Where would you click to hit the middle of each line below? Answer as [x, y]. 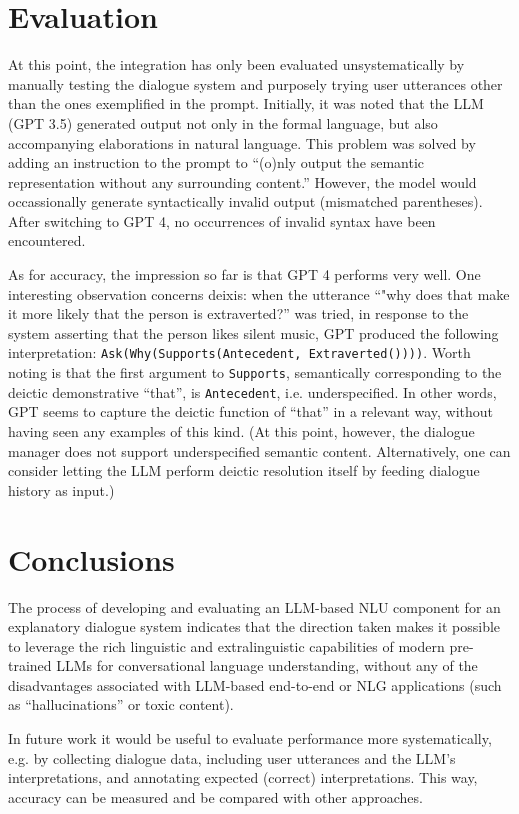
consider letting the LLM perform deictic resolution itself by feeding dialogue [244, 470]
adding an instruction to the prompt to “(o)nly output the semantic [216, 162]
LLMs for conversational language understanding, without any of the [267, 665]
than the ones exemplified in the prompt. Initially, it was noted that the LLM [246, 103]
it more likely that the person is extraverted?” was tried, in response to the [238, 313]
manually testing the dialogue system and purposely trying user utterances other [255, 83]
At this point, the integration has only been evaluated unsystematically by [236, 64]
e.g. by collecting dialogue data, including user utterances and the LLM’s [232, 757]
